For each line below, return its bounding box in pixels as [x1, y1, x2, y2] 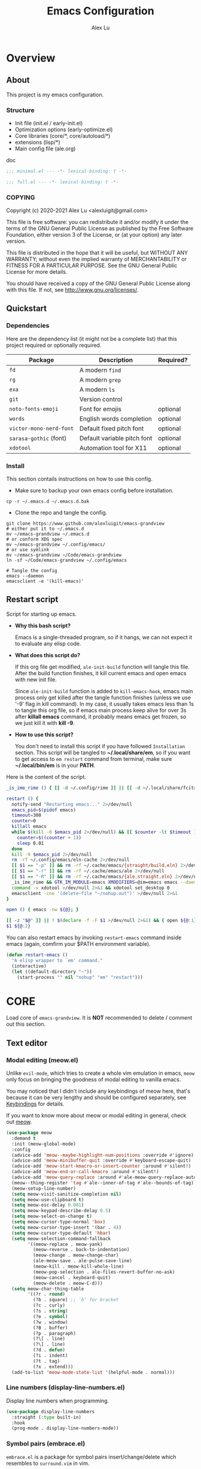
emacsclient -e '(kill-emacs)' [6, 578, 84, 585]
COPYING [6, 193, 35, 201]
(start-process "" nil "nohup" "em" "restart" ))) [17, 974, 144, 980]
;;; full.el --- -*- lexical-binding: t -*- [6, 179, 119, 185]
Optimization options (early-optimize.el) [14, 126, 113, 133]
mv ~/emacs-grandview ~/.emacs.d [6, 531, 90, 537]
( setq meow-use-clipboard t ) [11, 1196, 84, 1202]
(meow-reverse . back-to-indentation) [32, 1247, 130, 1253]
